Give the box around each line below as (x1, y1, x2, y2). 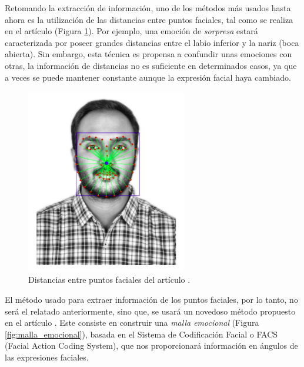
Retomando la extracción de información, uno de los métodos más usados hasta (5, 2, 291, 14)
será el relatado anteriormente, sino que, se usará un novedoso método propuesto (5, 305, 296, 317)
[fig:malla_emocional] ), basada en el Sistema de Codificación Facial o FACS (5, 328, 278, 340)
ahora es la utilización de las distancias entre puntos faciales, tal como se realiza (5, 13, 293, 25)
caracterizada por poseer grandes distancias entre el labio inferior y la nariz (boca (5, 36, 299, 48)
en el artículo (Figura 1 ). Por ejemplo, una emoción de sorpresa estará (5, 25, 258, 37)
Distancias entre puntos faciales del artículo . (28, 273, 191, 286)
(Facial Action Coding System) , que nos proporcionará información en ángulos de (5, 339, 298, 352)
